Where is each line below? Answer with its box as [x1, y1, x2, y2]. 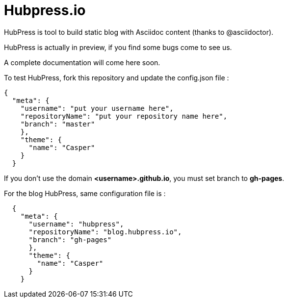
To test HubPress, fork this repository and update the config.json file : [4, 73, 229, 82]
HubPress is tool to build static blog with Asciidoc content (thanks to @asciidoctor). [4, 27, 274, 36]
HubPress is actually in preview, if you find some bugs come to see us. [4, 43, 232, 51]
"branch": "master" [20, 120, 95, 128]
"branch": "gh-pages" [28, 235, 112, 244]
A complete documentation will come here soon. [4, 58, 160, 67]
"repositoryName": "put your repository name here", [20, 112, 228, 120]
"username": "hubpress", [28, 220, 124, 228]
